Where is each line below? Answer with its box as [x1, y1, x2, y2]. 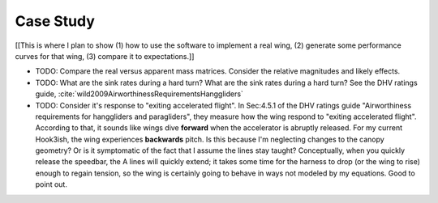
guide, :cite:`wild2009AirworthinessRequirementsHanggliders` [35, 89, 243, 99]
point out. [35, 180, 68, 189]
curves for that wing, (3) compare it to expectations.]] [15, 51, 195, 61]
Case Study [15, 12, 95, 30]
